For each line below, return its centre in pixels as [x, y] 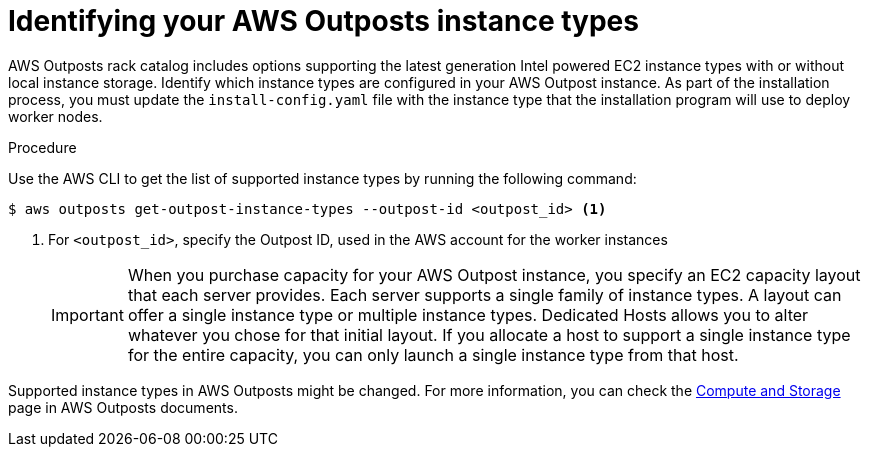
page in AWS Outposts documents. [123, 407]
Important [87, 314]
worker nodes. [55, 116]
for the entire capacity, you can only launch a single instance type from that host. [433, 354]
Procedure [42, 147]
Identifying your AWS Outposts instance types [323, 21]
